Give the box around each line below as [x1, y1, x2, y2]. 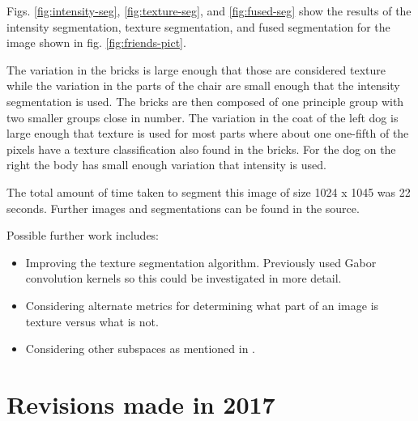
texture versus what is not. [25, 313, 159, 330]
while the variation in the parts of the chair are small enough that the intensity [6, 77, 400, 94]
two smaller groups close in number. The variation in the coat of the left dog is [6, 108, 399, 125]
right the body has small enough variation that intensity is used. [6, 156, 326, 173]
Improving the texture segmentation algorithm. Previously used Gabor [25, 253, 377, 270]
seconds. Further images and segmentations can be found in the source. [6, 199, 360, 216]
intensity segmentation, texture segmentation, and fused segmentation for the [6, 18, 390, 35]
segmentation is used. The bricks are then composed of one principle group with [6, 92, 404, 109]
